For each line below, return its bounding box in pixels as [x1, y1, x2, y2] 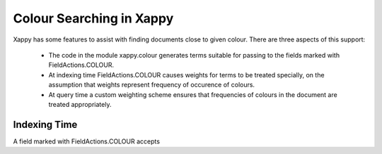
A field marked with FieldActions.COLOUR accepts [13, 137, 161, 146]
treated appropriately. [48, 100, 112, 108]
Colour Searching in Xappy [13, 11, 174, 26]
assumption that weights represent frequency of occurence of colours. [48, 81, 255, 89]
